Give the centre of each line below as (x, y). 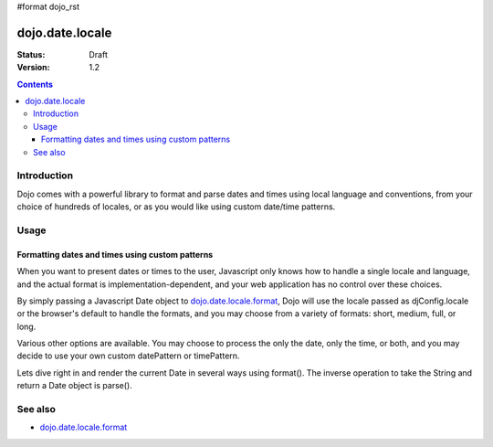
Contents (35, 84)
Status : (31, 54)
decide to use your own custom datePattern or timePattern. (128, 356)
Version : (33, 68)
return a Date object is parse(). (74, 386)
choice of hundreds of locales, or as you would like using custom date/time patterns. (176, 207)
